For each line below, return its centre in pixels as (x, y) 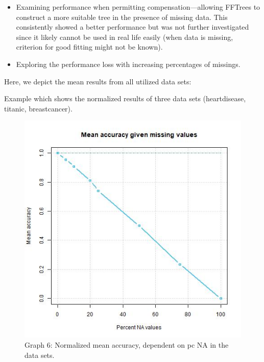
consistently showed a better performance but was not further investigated (133, 27)
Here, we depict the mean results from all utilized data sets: (98, 81)
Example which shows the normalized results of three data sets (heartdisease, (125, 98)
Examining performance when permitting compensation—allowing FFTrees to (138, 7)
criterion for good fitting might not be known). (89, 47)
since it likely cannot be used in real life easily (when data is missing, (125, 37)
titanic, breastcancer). (38, 108)
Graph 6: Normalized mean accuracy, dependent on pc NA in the (127, 344)
